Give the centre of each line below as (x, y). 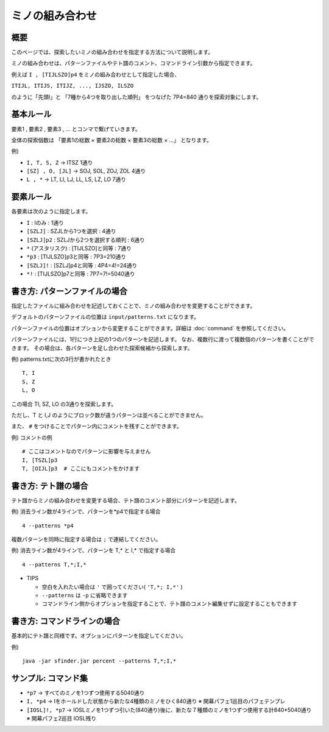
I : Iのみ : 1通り (45, 222)
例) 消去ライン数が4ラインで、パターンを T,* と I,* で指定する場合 (94, 550)
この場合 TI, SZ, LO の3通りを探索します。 (64, 404)
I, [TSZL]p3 (40, 460)
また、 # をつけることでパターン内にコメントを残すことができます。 (97, 426)
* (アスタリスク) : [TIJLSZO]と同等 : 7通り (79, 248)
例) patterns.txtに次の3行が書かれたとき (61, 359)
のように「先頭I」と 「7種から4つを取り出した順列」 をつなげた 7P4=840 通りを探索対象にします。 (136, 97)
